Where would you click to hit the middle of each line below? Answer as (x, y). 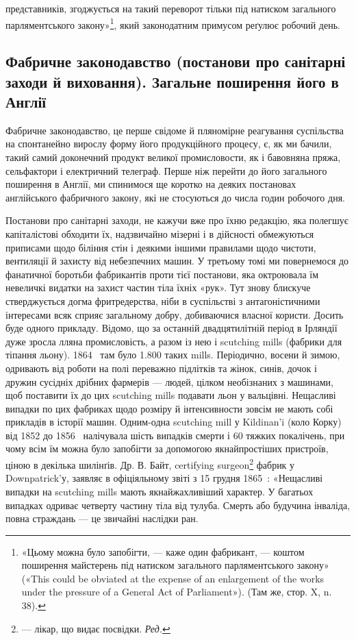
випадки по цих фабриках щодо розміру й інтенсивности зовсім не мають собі (169, 408)
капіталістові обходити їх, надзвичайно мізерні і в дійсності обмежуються (160, 233)
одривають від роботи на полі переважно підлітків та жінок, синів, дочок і (161, 368)
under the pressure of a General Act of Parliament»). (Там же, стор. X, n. (177, 592)
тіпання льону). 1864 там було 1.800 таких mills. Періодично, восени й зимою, (173, 355)
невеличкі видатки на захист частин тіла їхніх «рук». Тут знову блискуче (158, 287)
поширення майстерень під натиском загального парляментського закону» (175, 565)
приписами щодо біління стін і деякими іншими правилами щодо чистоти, (161, 247)
